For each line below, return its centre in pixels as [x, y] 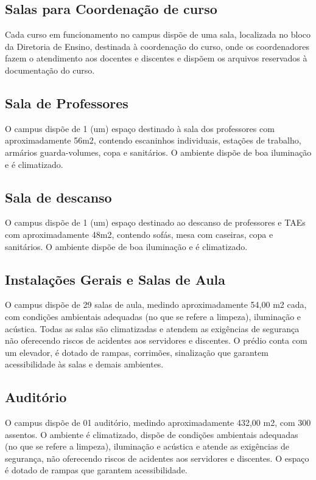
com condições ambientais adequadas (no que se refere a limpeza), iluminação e [153, 316]
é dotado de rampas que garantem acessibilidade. [96, 470]
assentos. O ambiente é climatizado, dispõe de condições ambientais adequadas [152, 434]
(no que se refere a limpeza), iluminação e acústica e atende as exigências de [147, 446]
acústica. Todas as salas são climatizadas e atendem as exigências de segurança [152, 328]
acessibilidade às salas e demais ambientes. [84, 364]
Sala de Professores [67, 103]
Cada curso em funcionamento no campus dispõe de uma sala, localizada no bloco [158, 34]
